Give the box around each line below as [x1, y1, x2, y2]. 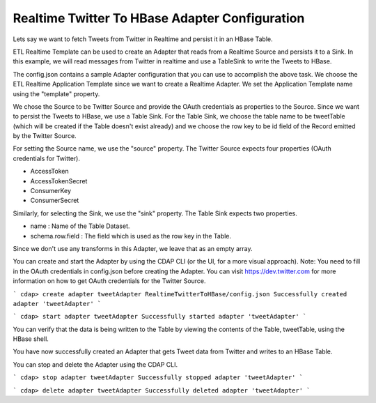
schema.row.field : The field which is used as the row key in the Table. [30, 231, 232, 240]
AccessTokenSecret [30, 176, 88, 185]
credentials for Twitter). [13, 154, 80, 162]
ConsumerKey [30, 187, 72, 195]
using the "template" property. [13, 89, 100, 98]
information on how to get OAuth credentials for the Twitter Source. [13, 277, 206, 285]
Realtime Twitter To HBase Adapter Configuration [13, 10, 305, 26]
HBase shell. [13, 335, 49, 343]
